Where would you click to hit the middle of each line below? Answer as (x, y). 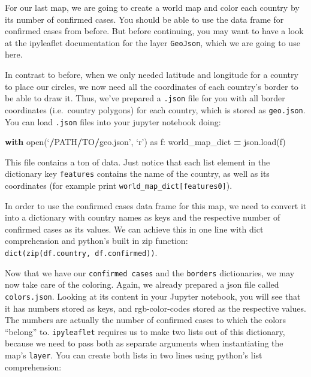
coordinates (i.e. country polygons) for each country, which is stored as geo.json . (155, 109)
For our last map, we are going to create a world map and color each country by (152, 7)
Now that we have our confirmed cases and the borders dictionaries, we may (150, 272)
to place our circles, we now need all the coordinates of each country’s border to (152, 86)
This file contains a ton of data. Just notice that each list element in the (138, 162)
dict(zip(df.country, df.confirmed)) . (81, 253)
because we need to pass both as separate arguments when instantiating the (144, 343)
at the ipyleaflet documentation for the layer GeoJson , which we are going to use (153, 42)
